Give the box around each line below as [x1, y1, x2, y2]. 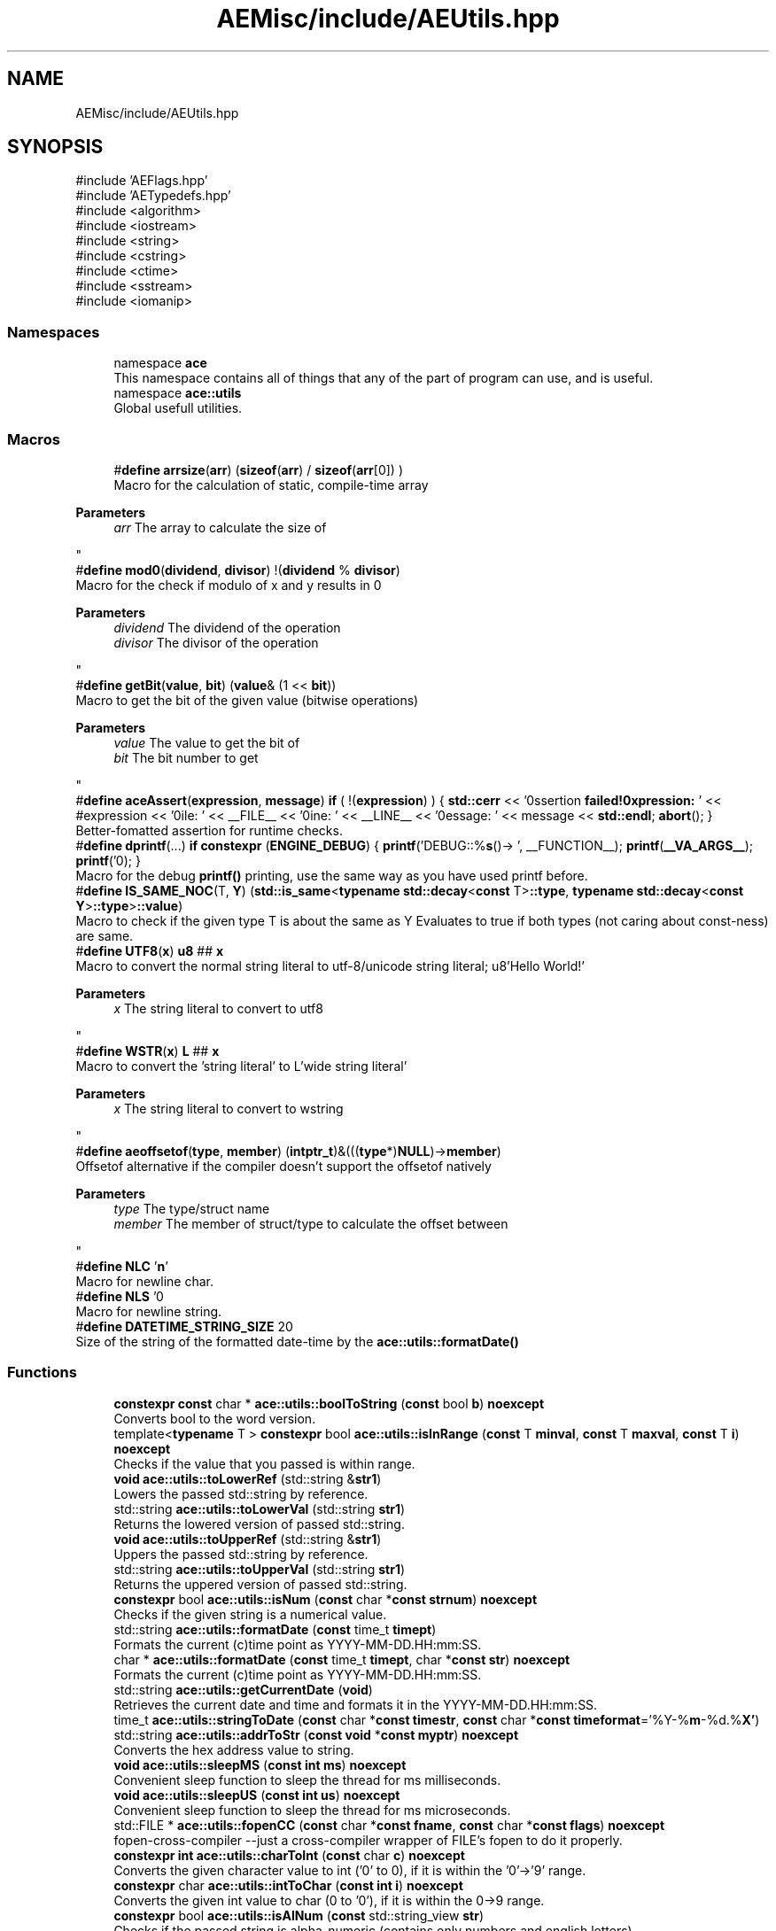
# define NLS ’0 [75, 1288, 164, 1304]
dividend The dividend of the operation [113, 619, 341, 635]
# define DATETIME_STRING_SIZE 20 [75, 1318, 293, 1334]
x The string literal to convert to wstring [113, 1100, 344, 1116]
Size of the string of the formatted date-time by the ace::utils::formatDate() [75, 1333, 519, 1349]
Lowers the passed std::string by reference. [113, 1485, 369, 1501]
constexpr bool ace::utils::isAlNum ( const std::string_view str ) [113, 1907, 485, 1923]
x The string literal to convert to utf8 [113, 1000, 323, 1016]
